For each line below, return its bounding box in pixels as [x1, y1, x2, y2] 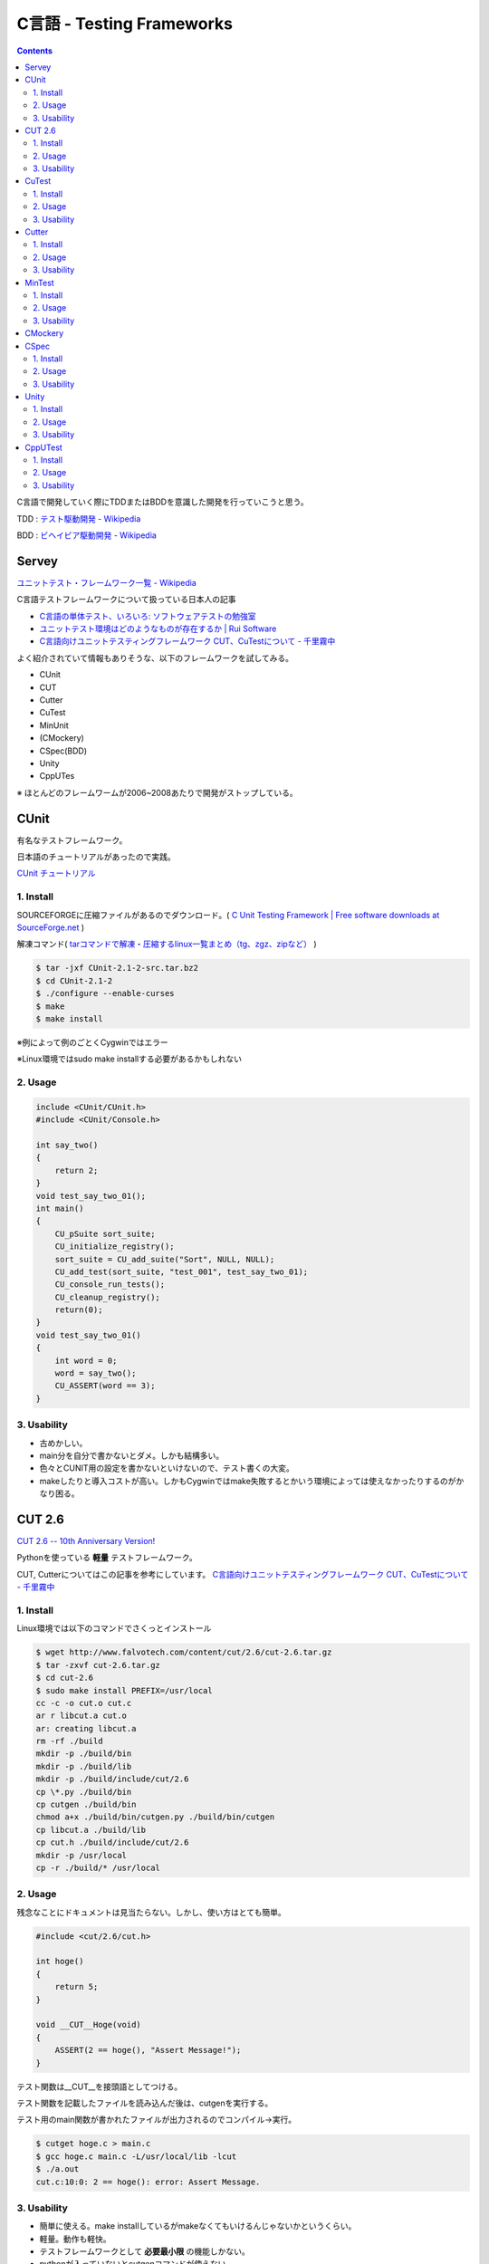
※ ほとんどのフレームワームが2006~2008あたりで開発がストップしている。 [16, 787, 298, 798]
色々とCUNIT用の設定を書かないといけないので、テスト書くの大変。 [39, 1463, 294, 1473]
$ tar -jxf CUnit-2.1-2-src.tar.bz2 [35, 963, 199, 974]
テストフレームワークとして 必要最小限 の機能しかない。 [39, 2246, 251, 2257]
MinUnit [39, 720, 69, 731]
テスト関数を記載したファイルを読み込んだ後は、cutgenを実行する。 [16, 2097, 273, 2108]
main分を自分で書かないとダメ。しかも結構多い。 [39, 1450, 225, 1461]
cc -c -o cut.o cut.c [35, 1698, 132, 1708]
